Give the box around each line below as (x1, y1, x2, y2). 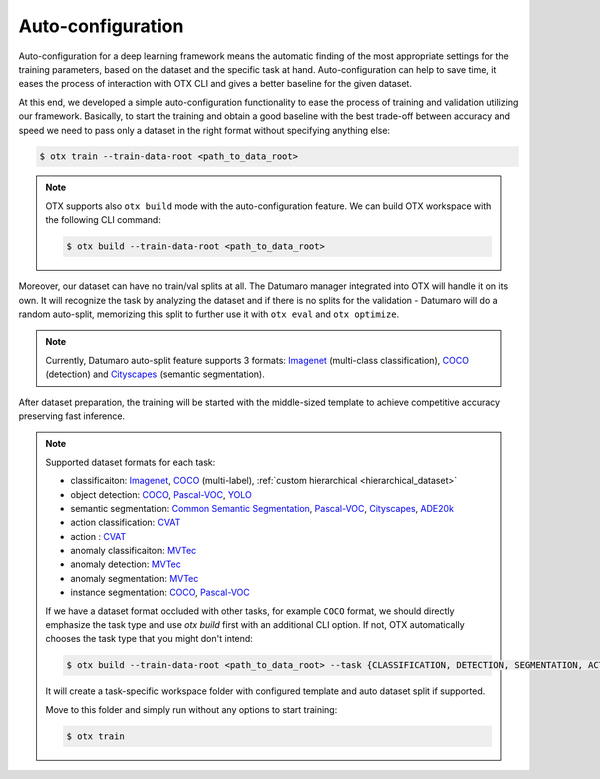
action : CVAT (70, 530, 127, 542)
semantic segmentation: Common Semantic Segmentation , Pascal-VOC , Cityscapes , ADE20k (70, 502, 455, 514)
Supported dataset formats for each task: (45, 456, 216, 468)
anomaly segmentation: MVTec (70, 572, 199, 584)
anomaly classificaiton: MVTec (70, 545, 197, 557)
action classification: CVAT (70, 516, 181, 529)
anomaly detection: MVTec (70, 558, 182, 570)
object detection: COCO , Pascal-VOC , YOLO (70, 488, 252, 500)
